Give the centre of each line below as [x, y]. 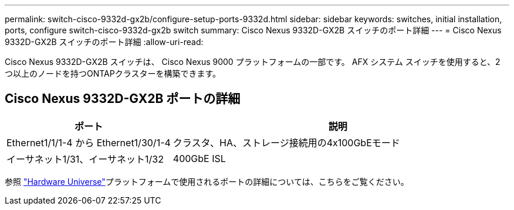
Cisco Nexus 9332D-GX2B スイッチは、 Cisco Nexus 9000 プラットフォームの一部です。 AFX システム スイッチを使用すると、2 [253, 62]
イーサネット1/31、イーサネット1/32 [85, 159]
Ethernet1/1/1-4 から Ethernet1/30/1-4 [89, 142]
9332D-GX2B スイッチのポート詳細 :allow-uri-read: [104, 42]
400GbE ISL [199, 158]
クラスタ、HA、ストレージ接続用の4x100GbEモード [286, 142]
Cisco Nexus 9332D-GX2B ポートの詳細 [123, 99]
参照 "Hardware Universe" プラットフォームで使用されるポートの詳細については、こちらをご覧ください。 [207, 181]
